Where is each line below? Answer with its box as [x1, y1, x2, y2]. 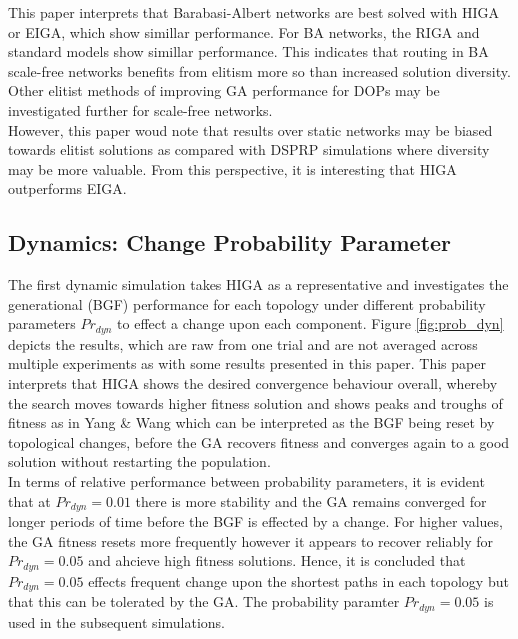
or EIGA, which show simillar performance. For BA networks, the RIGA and [8, 21, 480, 42]
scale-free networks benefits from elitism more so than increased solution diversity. [8, 60, 511, 81]
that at [8, 490, 51, 511]
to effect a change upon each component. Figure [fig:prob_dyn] [117, 313, 504, 334]
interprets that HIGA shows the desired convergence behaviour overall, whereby [8, 372, 498, 393]
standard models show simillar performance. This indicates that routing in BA [8, 41, 489, 62]
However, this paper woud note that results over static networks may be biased [8, 119, 493, 140]
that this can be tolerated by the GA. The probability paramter [8, 591, 400, 612]
